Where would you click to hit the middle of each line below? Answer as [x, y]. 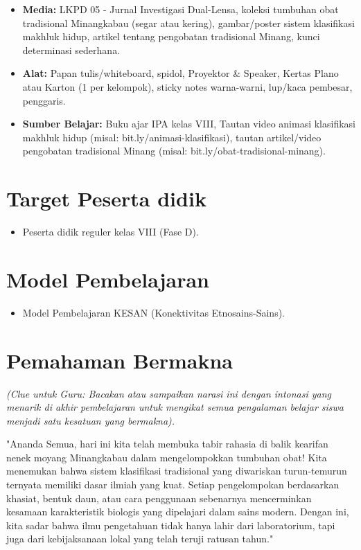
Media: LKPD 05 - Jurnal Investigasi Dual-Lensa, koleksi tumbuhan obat [180, 9]
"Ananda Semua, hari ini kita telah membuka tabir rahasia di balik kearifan [167, 444]
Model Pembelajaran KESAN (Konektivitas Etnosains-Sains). [154, 312]
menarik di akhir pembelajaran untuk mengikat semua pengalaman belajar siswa [175, 407]
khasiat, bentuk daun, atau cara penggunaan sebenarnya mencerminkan [159, 498]
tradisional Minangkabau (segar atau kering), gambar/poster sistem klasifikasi [188, 23]
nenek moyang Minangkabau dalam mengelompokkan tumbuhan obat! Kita [167, 457]
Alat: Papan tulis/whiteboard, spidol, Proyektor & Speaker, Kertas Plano [180, 73]
